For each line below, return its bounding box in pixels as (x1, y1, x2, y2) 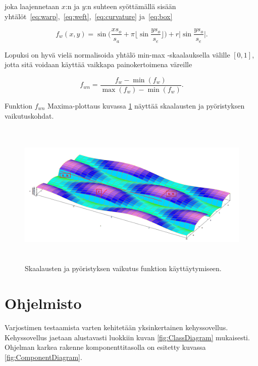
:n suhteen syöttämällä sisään (85, 1, 176, 11)
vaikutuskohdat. (5, 110, 54, 121)
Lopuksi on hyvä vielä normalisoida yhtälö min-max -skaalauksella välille (5, 49, 230, 60)
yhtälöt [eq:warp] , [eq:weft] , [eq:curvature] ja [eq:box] (5, 11, 173, 21)
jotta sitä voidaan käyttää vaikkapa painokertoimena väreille (5, 59, 192, 70)
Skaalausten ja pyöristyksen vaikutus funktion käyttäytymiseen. (25, 263, 222, 274)
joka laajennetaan (5, 1, 60, 11)
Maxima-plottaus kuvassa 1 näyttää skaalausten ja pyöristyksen (47, 100, 245, 111)
